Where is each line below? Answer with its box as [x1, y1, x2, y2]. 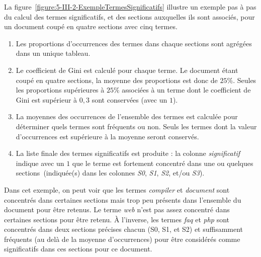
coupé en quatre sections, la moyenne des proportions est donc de [16, 74, 218, 85]
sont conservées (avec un [92, 94, 167, 105]
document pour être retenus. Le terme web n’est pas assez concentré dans [4, 204, 230, 215]
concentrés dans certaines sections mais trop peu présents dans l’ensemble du [4, 194, 241, 205]
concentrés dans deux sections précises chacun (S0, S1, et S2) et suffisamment [4, 224, 243, 234]
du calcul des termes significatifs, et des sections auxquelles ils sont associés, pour [4, 11, 255, 22]
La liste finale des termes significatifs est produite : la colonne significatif [16, 148, 240, 158]
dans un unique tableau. [16, 48, 91, 58]
